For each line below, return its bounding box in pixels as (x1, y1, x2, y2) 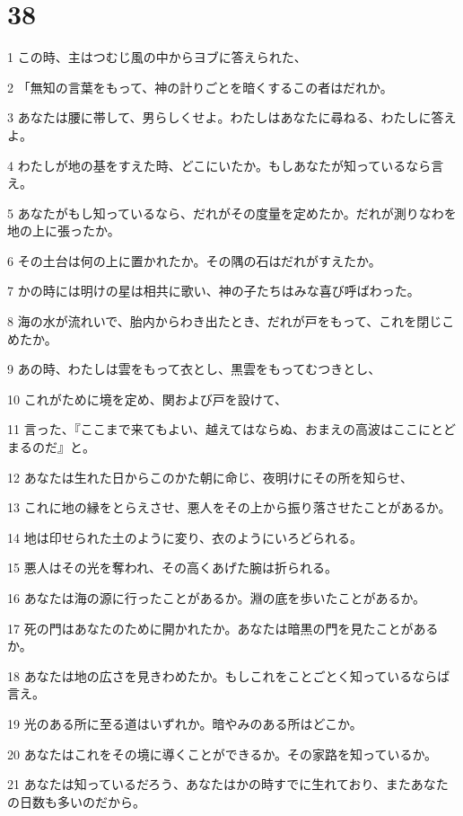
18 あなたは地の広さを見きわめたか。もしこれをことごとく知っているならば (7, 666, 450, 685)
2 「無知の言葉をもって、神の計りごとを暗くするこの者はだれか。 (7, 77, 393, 96)
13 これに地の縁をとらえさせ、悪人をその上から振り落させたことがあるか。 (7, 498, 451, 517)
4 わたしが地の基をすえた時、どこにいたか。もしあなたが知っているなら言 (7, 155, 444, 174)
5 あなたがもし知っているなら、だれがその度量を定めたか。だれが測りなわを (7, 203, 457, 222)
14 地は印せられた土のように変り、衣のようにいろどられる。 (7, 528, 363, 546)
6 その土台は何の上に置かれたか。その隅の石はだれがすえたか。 (7, 251, 381, 270)
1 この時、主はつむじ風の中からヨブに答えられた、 (7, 48, 307, 67)
